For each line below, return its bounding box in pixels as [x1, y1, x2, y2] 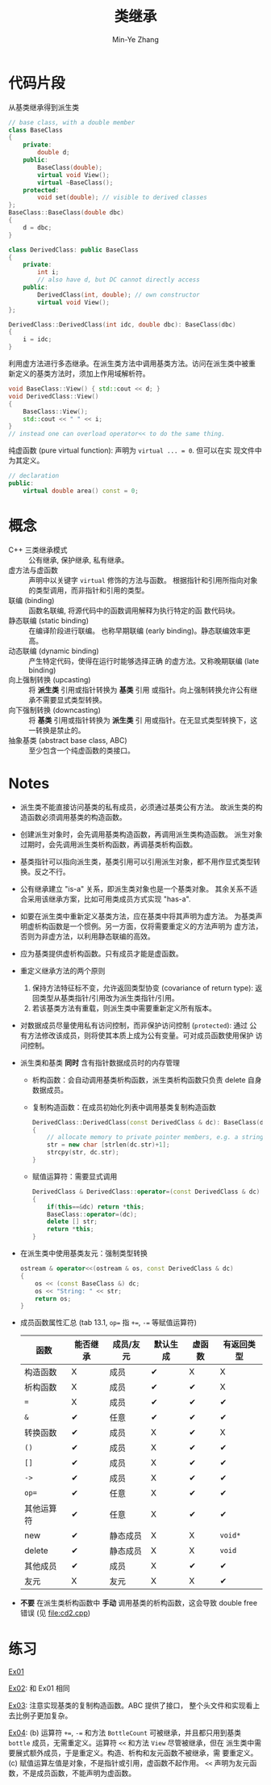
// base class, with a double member [8, 118, 135, 126]
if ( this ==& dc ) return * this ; [47, 1202, 145, 1211]
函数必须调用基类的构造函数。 [27, 812, 127, 821]
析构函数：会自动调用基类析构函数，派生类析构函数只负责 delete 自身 [31, 1074, 262, 1084]
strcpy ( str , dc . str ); [47, 1149, 119, 1157]
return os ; [35, 1294, 72, 1302]
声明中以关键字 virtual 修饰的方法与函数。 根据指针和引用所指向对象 [28, 575, 258, 584]
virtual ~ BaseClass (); [37, 179, 114, 187]
